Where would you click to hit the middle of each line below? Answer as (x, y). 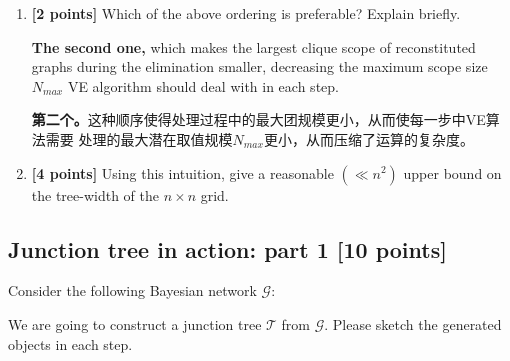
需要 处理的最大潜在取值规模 (139, 138)
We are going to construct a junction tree (135, 323)
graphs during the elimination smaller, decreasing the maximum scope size (259, 66)
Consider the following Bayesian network (132, 290)
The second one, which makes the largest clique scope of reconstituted (253, 46)
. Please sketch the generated (413, 323)
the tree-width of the (95, 194)
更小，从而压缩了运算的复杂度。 (368, 138)
